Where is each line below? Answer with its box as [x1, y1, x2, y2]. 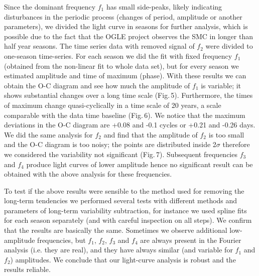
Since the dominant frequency [4, 2, 96, 12]
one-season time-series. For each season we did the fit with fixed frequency [4, 50, 232, 61]
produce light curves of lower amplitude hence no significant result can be [26, 159, 253, 169]
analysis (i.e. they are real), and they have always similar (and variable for [4, 244, 233, 255]
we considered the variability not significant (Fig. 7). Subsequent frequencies [4, 149, 237, 159]
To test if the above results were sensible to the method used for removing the [4, 185, 244, 196]
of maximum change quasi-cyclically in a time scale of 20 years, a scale [4, 99, 221, 110]
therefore [222, 139, 250, 150]
